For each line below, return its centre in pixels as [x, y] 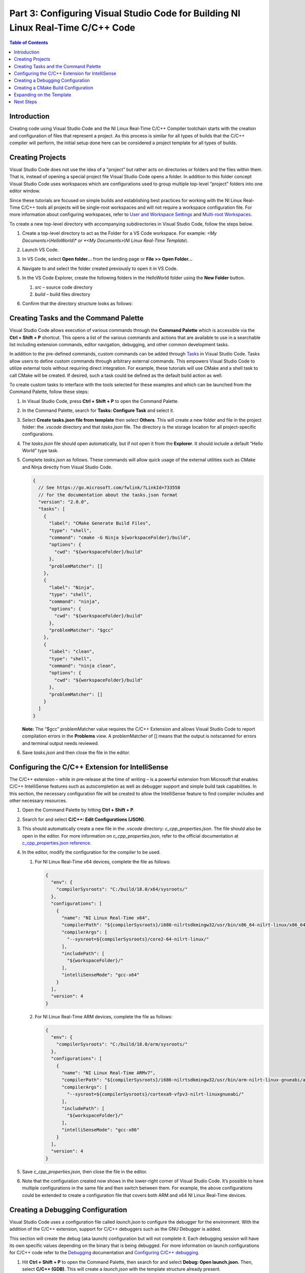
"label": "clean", [72, 652]
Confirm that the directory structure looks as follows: [78, 303]
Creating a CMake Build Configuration [54, 88]
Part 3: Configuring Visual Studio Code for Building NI [125, 13]
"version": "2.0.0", [64, 502]
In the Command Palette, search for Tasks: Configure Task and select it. [98, 410]
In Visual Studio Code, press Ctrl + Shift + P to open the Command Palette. [100, 401]
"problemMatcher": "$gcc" [81, 630]
